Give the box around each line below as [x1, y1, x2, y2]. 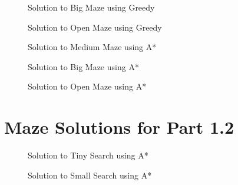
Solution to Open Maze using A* [28, 80, 147, 92]
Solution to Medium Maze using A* [28, 41, 157, 53]
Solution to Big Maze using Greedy [28, 1, 155, 13]
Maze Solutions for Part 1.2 [4, 115, 234, 139]
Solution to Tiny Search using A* [28, 149, 148, 161]
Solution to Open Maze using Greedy [28, 21, 162, 33]
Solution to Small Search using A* [28, 169, 152, 181]
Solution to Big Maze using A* [28, 60, 139, 72]
